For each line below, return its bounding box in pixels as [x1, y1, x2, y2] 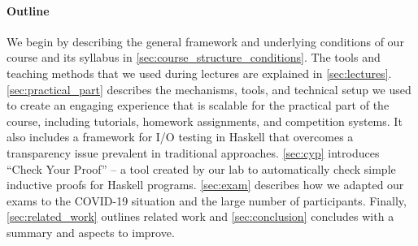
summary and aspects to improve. [7, 223, 175, 240]
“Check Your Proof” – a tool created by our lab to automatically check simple [7, 160, 396, 177]
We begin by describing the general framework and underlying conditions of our [7, 32, 404, 50]
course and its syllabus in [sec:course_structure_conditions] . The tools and [7, 49, 381, 66]
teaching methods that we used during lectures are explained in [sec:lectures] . [7, 64, 392, 81]
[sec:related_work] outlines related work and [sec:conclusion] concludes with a [7, 208, 394, 225]
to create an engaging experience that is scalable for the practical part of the [7, 97, 390, 114]
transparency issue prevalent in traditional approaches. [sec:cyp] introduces [7, 144, 380, 161]
